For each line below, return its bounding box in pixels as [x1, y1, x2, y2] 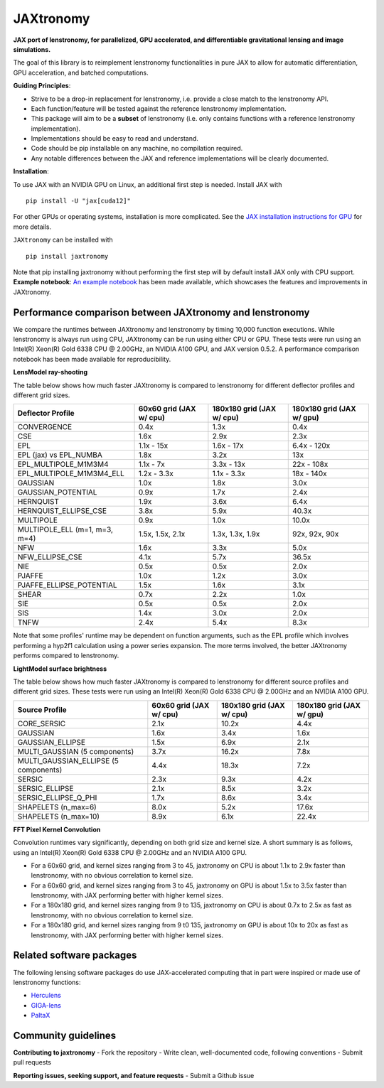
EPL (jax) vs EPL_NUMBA [17, 450, 102, 460]
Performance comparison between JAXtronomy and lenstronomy [13, 306, 310, 318]
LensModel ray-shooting [13, 368, 88, 377]
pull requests [13, 1058, 52, 1067]
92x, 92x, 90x [292, 529, 339, 539]
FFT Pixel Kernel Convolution [13, 825, 101, 834]
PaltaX [31, 1011, 50, 1020]
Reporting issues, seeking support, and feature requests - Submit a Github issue [13, 1071, 255, 1079]
